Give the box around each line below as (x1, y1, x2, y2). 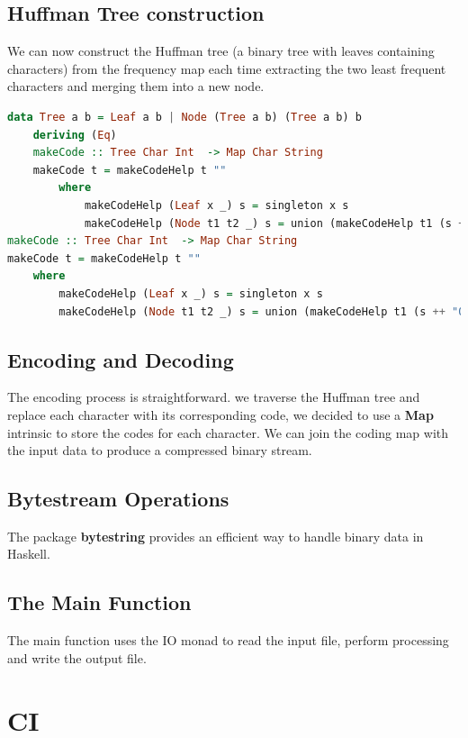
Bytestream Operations (7, 485, 229, 513)
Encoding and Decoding (7, 345, 234, 373)
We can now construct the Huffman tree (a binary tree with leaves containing (7, 41, 435, 60)
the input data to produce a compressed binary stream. (7, 441, 312, 460)
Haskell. (7, 544, 50, 563)
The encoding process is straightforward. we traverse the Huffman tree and (7, 387, 420, 406)
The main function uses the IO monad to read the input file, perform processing (7, 631, 449, 650)
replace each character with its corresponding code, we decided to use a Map (7, 405, 434, 424)
